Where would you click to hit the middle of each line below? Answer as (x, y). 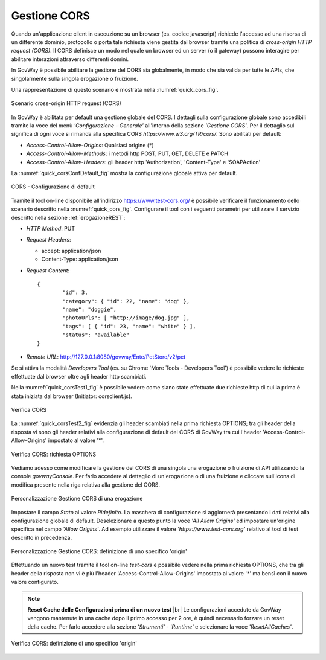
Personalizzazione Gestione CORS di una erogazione (77, 499)
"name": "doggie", (90, 310)
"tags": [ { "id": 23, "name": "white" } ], (129, 326)
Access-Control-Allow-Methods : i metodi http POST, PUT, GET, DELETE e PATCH (127, 153)
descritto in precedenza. (42, 537)
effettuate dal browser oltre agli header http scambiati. (79, 376)
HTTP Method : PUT (51, 228)
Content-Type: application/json (80, 259)
